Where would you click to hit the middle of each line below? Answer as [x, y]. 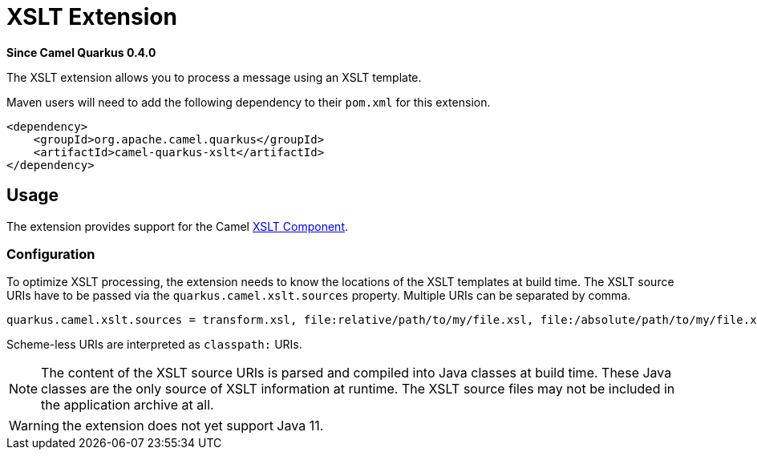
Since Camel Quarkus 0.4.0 [81, 52]
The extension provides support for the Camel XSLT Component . [178, 226]
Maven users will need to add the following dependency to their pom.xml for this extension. [249, 102]
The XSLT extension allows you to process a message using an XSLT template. [214, 77]
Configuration [51, 254]
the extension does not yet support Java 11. [193, 426]
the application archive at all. [128, 405]
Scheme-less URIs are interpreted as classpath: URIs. [154, 345]
